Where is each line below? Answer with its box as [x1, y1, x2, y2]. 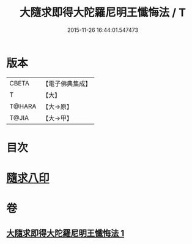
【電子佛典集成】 [42, 79, 92, 88]
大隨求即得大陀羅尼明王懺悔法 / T [19, 6, 186, 20]
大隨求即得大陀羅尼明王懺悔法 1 [6, 228, 125, 238]
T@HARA [9, 102, 37, 111]
